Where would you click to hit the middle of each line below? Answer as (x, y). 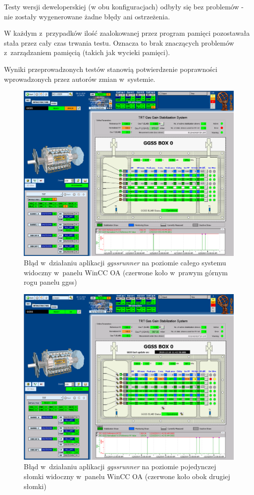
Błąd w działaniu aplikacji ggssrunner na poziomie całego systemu (125, 263)
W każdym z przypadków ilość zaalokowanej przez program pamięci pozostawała (127, 33)
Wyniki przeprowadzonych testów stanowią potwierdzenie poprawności (111, 69)
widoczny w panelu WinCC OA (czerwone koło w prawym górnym (126, 272)
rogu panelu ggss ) (51, 282)
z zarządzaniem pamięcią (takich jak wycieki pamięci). (87, 52)
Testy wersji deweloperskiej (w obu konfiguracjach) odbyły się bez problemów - (124, 6)
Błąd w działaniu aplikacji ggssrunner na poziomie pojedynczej (120, 466)
